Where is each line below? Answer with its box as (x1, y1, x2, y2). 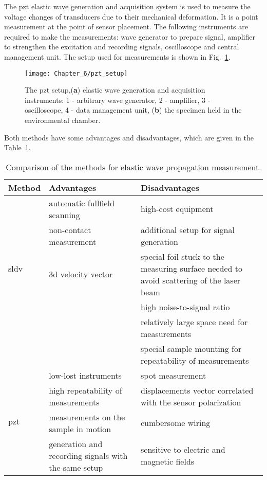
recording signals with (49, 449, 128, 461)
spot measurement (141, 369, 206, 381)
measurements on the (49, 411, 125, 423)
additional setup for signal (141, 223, 235, 236)
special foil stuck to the (141, 250, 224, 262)
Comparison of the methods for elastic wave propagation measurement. (6, 161, 261, 173)
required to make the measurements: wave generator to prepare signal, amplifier (4, 31, 255, 42)
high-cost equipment (141, 203, 214, 215)
